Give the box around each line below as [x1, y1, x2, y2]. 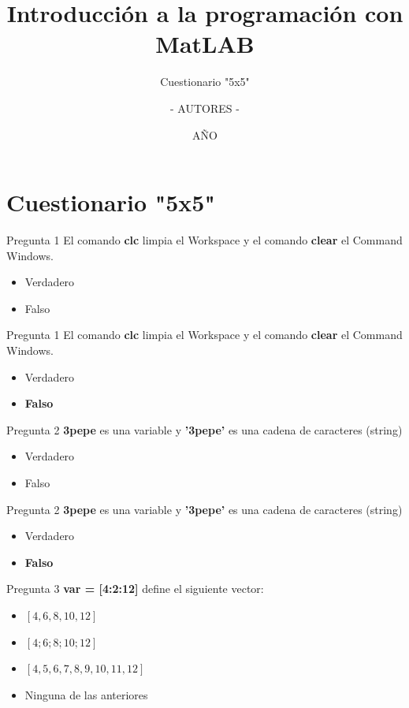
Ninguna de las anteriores [24, 686, 148, 702]
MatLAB [155, 28, 255, 60]
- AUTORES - [170, 99, 240, 116]
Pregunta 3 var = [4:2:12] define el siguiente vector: [6, 580, 264, 597]
